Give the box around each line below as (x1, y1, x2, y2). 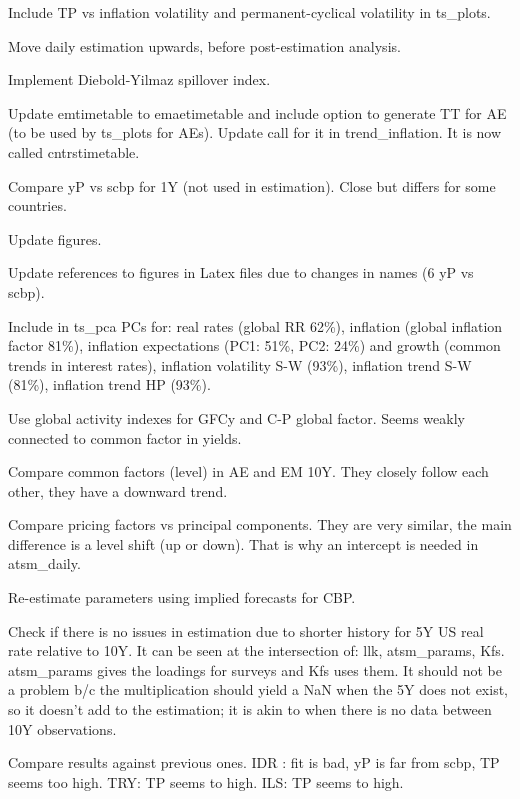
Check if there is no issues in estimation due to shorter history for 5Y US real (8, 620, 484, 641)
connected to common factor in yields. (8, 427, 242, 448)
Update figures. (8, 228, 102, 249)
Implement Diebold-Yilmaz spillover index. (8, 69, 271, 90)
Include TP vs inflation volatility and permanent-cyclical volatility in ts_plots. (8, 2, 491, 22)
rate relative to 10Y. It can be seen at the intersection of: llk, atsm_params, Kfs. (8, 640, 505, 661)
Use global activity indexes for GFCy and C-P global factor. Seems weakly (8, 407, 465, 428)
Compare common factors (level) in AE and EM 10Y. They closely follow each (8, 461, 489, 482)
